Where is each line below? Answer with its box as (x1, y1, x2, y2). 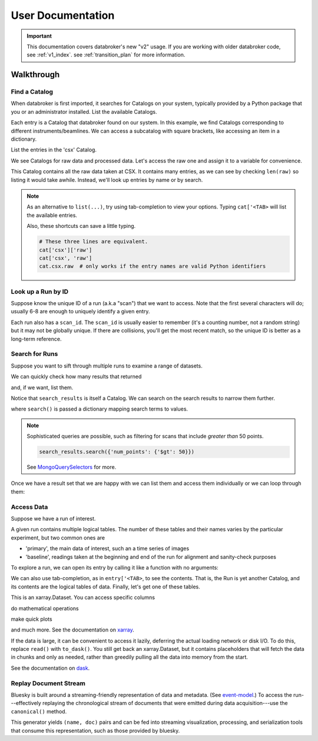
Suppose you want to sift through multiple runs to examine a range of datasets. (11, 362, 203, 369)
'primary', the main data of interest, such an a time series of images (25, 545, 190, 552)
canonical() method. (11, 707, 67, 715)
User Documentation (11, 9, 115, 22)
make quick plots (11, 616, 52, 623)
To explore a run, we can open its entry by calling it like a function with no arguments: (11, 564, 219, 571)
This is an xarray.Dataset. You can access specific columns (11, 594, 155, 601)
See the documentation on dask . (11, 664, 90, 671)
